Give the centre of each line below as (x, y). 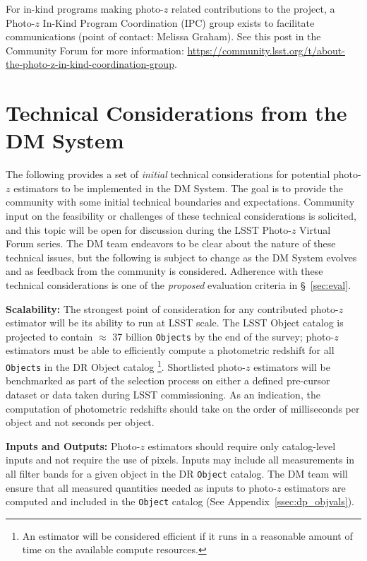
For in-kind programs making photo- (85, 8)
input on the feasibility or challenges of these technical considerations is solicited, (181, 216)
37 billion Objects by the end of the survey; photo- (223, 336)
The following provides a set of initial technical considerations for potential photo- (183, 174)
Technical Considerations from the (176, 113)
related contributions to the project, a (253, 8)
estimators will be (292, 366)
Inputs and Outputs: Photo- (73, 445)
